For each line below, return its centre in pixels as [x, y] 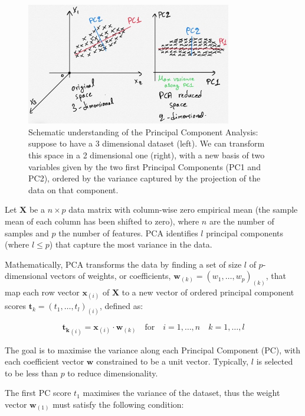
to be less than [31, 373]
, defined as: [121, 306]
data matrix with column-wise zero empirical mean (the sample [183, 209]
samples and [27, 233]
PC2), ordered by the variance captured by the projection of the [145, 178]
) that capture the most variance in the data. [131, 244]
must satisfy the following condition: [118, 404]
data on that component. [73, 189]
